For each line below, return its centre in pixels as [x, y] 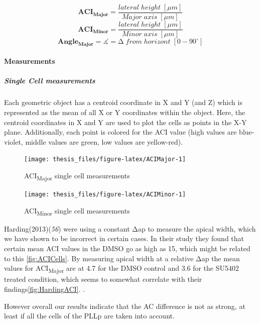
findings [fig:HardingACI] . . [45, 289]
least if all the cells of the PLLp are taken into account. [89, 316]
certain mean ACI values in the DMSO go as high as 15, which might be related [127, 248]
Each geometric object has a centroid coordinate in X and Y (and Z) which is [123, 102]
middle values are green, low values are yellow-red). [104, 141]
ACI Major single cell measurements [77, 176]
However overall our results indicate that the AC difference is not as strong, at [125, 306]
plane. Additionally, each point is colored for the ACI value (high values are [120, 132]
